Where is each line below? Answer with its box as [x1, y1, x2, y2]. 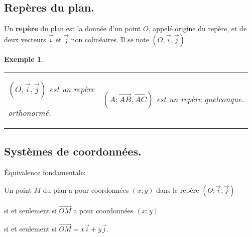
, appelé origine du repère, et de [148, 23, 247, 34]
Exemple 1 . [4, 53, 43, 64]
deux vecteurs [4, 34, 46, 44]
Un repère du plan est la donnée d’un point [4, 23, 141, 34]
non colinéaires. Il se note [71, 34, 149, 44]
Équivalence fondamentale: [4, 167, 86, 177]
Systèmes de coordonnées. [4, 143, 142, 159]
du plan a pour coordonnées [43, 185, 129, 195]
